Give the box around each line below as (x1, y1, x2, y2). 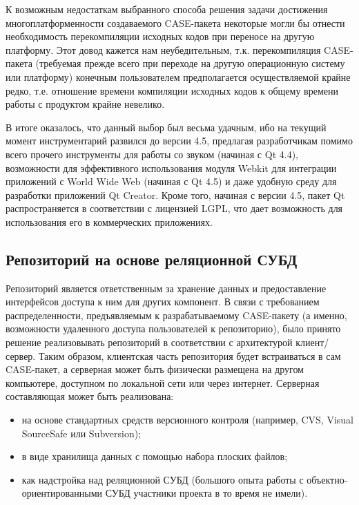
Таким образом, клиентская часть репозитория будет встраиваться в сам (38, 348, 341, 363)
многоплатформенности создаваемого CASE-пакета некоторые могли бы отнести (6, 15, 345, 30)
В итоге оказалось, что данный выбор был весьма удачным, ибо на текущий (6, 120, 327, 134)
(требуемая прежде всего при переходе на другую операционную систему (35, 56, 345, 70)
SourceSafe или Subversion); (21, 426, 142, 440)
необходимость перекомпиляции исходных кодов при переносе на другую (6, 29, 315, 44)
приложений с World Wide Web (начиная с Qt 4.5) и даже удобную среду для (6, 174, 337, 189)
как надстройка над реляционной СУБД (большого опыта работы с (21, 472, 304, 486)
